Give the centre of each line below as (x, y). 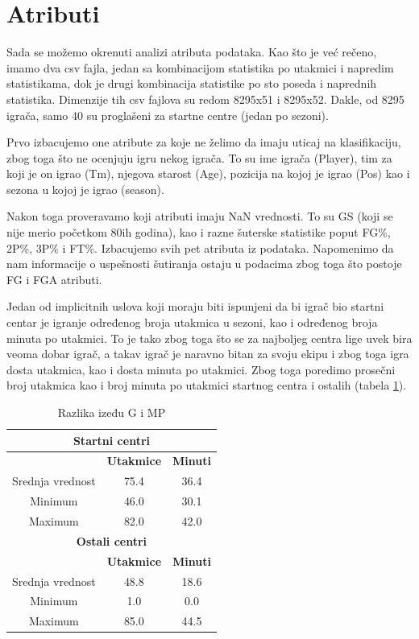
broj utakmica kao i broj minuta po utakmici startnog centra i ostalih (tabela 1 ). (207, 385)
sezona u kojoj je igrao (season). (85, 189)
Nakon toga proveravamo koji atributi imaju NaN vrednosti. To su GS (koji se (200, 216)
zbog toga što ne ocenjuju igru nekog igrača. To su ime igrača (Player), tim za (199, 157)
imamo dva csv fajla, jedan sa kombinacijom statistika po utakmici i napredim (200, 67)
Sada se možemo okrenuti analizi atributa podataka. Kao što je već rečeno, (192, 52)
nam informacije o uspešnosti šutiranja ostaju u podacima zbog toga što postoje (204, 264)
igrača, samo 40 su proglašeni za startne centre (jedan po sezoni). (168, 115)
